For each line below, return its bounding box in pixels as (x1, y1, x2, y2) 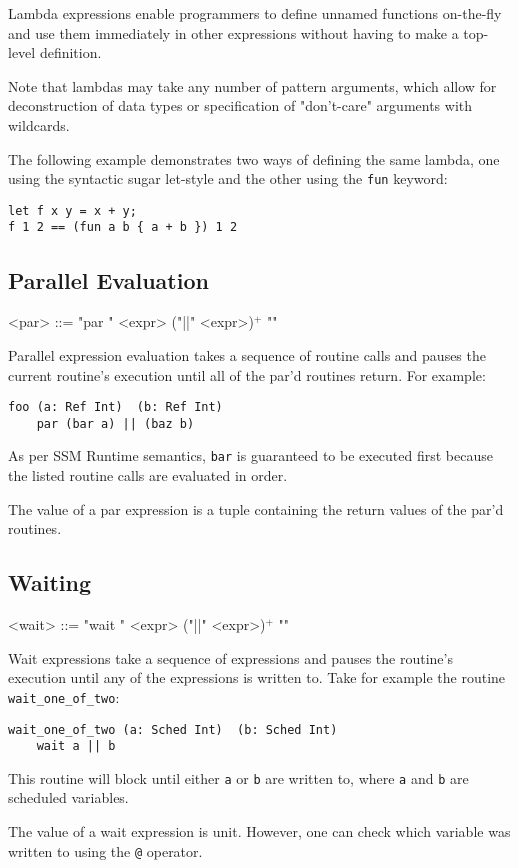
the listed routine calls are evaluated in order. (8, 465, 288, 486)
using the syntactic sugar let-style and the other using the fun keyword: (8, 168, 448, 189)
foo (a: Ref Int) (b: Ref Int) (8, 400, 223, 415)
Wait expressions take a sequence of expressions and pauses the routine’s (8, 647, 453, 668)
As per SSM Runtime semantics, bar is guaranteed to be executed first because (8, 445, 493, 466)
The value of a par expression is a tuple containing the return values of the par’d (8, 498, 504, 519)
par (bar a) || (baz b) (36, 416, 195, 431)
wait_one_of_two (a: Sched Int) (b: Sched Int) (8, 722, 338, 737)
